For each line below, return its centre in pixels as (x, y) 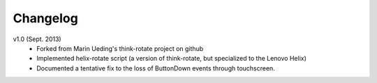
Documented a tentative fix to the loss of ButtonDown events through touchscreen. (156, 68)
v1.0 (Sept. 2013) (37, 39)
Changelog (45, 18)
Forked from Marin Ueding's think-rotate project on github (120, 48)
